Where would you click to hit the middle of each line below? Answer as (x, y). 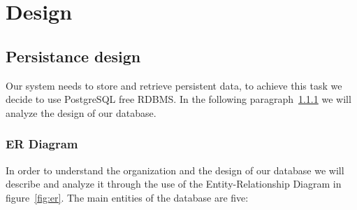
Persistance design (73, 56)
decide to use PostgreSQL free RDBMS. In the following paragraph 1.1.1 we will (178, 99)
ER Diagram (42, 144)
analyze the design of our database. (81, 112)
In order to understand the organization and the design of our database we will (175, 170)
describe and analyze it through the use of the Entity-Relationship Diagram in (174, 184)
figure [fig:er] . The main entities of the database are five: (127, 197)
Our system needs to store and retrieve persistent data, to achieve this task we (174, 85)
